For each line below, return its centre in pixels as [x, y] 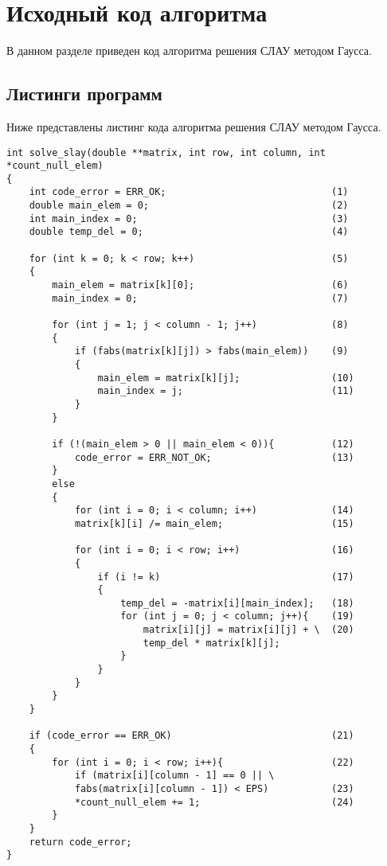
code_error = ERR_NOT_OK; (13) [214, 457]
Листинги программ [84, 94]
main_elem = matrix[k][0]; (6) [200, 285]
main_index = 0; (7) [200, 298]
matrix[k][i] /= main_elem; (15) [214, 523]
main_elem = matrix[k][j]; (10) [226, 378]
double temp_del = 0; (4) [189, 232]
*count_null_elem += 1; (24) [214, 802]
